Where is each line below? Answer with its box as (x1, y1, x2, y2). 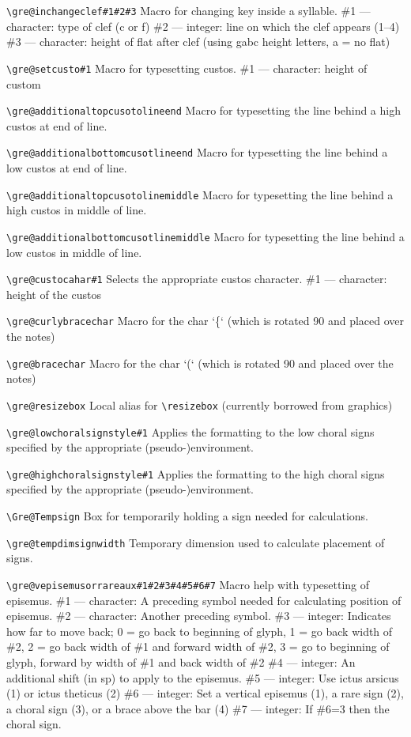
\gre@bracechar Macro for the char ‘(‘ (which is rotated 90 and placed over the (6, 354, 394, 371)
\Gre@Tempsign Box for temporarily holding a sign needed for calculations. (6, 508, 369, 523)
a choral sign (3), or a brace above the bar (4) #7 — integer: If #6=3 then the (6, 700, 390, 716)
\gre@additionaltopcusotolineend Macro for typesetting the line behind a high (6, 102, 401, 119)
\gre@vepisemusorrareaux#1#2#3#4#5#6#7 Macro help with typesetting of (6, 576, 370, 592)
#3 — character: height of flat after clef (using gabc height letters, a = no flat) (6, 33, 390, 50)
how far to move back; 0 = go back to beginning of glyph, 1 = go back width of (6, 622, 393, 639)
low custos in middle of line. (6, 244, 142, 260)
